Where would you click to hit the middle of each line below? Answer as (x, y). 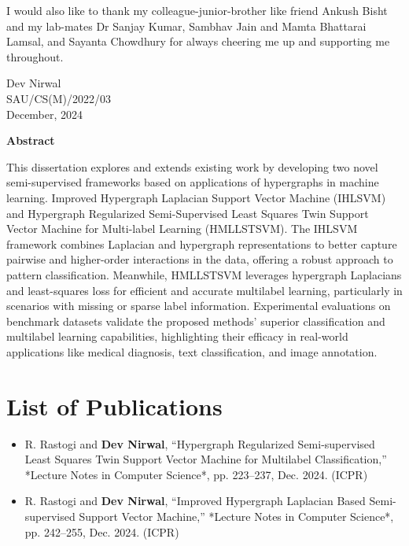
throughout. (35, 56)
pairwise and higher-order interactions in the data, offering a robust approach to (200, 259)
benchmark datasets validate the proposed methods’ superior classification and (196, 321)
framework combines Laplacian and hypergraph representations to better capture (202, 243)
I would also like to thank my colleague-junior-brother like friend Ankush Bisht (197, 10)
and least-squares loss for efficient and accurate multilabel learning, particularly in (204, 290)
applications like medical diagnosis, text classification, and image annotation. (192, 351)
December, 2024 (45, 114)
